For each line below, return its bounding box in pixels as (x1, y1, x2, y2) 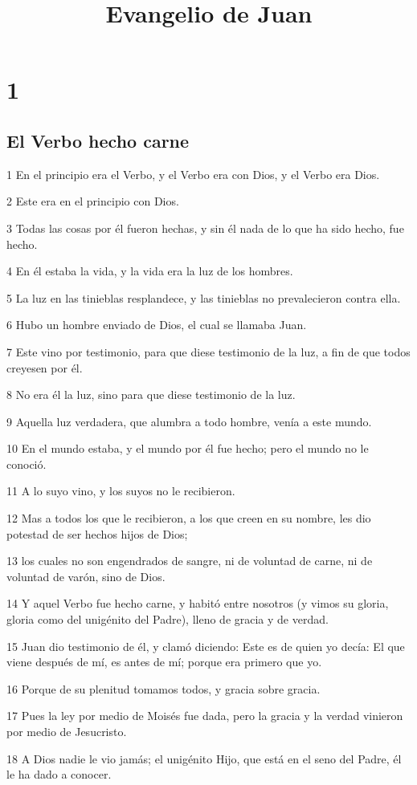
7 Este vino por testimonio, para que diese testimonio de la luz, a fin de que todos (6, 343, 411, 360)
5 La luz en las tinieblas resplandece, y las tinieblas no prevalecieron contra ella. (6, 289, 401, 306)
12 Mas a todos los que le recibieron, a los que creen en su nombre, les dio (6, 510, 371, 527)
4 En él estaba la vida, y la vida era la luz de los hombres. (6, 262, 293, 279)
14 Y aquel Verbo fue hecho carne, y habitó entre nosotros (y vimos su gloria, (6, 595, 389, 612)
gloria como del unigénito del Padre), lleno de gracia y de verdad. (6, 611, 329, 628)
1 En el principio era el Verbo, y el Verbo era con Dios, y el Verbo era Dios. (6, 165, 380, 182)
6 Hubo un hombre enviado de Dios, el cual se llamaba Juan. (6, 316, 307, 333)
